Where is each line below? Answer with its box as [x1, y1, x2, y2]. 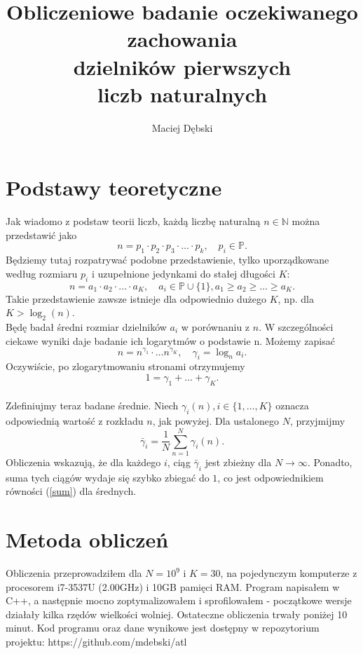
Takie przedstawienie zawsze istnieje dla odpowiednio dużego [6, 291, 267, 306]
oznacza [275, 398, 309, 413]
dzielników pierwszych [73, 52, 292, 81]
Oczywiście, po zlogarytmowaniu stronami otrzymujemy [6, 359, 245, 374]
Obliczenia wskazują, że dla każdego [6, 454, 161, 469]
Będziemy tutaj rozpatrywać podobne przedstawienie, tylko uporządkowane [6, 252, 329, 267]
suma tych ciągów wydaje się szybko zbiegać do [6, 470, 210, 484]
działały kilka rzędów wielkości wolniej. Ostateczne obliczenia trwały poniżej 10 [6, 606, 348, 621]
